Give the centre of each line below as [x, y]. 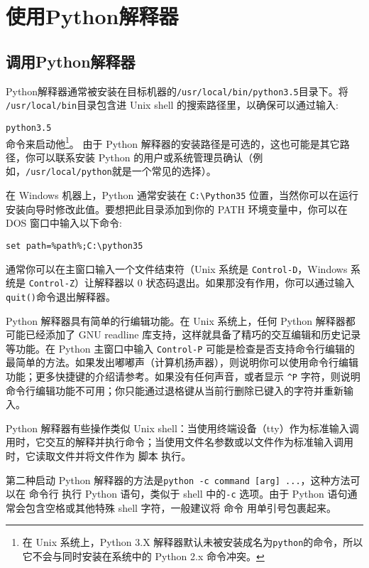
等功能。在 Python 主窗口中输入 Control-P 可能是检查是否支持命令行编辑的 [181, 348]
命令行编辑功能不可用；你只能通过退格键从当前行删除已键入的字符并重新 [175, 390]
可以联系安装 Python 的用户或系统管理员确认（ [144, 157]
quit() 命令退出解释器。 [61, 296]
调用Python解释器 [71, 61]
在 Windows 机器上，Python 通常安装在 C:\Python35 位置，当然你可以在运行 [182, 195]
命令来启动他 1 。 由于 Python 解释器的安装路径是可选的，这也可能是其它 [173, 142]
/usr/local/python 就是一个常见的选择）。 [121, 171]
